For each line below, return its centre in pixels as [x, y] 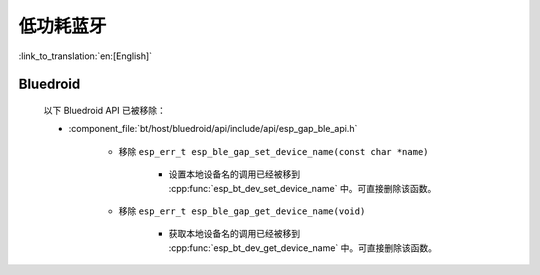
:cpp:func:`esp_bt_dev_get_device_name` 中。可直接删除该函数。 [303, 247]
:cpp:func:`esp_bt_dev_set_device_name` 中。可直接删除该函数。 [302, 188]
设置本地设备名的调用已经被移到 [234, 174]
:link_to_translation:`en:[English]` [85, 56]
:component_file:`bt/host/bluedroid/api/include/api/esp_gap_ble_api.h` [213, 129]
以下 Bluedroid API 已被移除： [105, 110]
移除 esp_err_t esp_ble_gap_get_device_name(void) [242, 211]
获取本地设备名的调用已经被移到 [234, 234]
